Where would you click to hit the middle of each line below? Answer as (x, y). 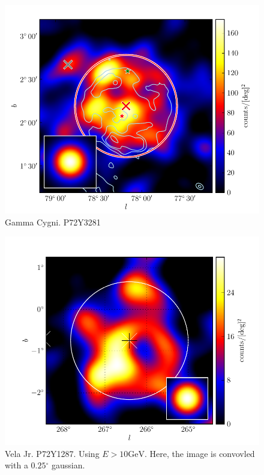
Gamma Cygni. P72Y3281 (53, 222)
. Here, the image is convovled (200, 453)
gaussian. (68, 465)
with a (16, 465)
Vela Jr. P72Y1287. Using (52, 453)
